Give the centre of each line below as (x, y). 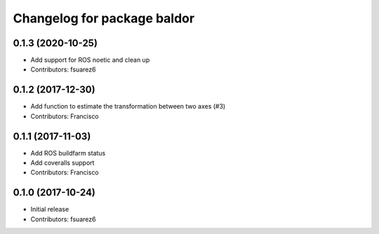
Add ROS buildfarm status (68, 153)
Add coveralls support (62, 163)
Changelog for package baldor (104, 18)
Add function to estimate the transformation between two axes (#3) (128, 106)
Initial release (50, 209)
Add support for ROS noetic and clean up (90, 60)
